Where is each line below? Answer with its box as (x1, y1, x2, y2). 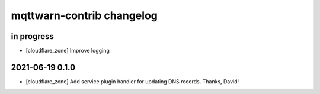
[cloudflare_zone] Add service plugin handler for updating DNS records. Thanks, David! (25, 77, 239, 85)
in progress (11, 31, 55, 41)
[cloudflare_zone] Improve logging (25, 47, 110, 54)
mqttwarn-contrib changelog (11, 9, 158, 22)
